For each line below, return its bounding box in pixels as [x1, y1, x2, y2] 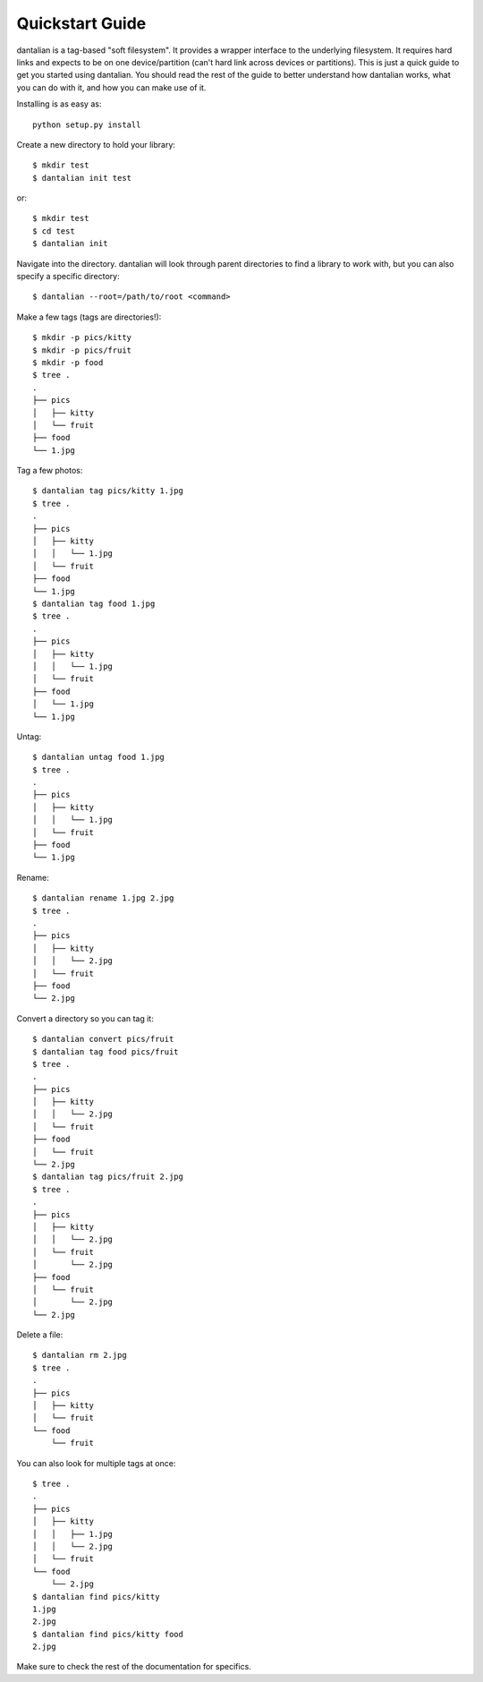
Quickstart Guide [16, 13, 147, 33]
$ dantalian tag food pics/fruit [32, 1046, 179, 1056]
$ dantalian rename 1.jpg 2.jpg [32, 893, 174, 903]
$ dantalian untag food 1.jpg [32, 752, 165, 763]
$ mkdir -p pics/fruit [32, 345, 132, 355]
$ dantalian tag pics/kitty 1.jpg [32, 486, 183, 496]
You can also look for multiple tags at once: [16, 1457, 176, 1468]
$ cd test [32, 226, 75, 236]
